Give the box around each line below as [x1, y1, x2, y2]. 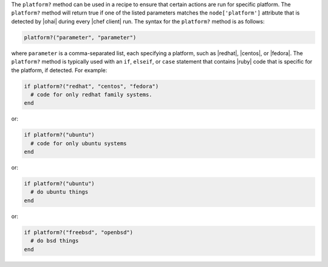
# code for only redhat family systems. [30, 91, 152, 98]
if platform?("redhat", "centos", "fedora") [24, 82, 159, 90]
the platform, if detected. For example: [11, 67, 108, 74]
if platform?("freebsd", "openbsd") [24, 229, 134, 236]
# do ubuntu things [30, 188, 89, 196]
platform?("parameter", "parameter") [24, 34, 137, 41]
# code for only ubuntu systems [30, 140, 127, 147]
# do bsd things [30, 237, 79, 245]
